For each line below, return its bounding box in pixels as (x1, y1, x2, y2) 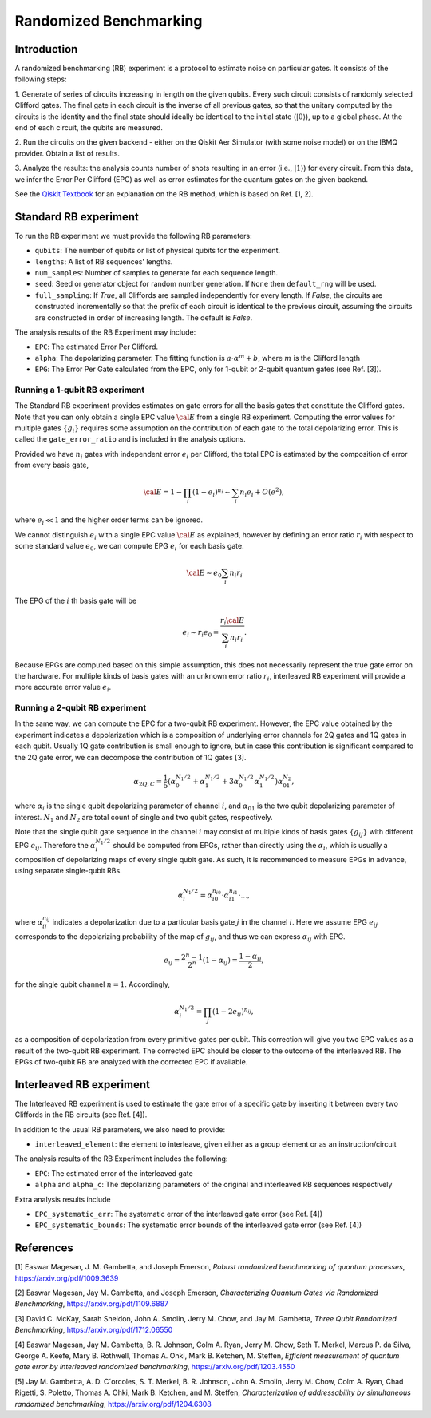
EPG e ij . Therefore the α (14, 841, 96, 852)
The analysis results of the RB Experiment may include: (14, 327, 196, 337)
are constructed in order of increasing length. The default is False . (34, 312, 253, 323)
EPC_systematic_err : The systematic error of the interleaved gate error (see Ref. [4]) (34, 1209, 323, 1218)
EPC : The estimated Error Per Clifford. (34, 342, 159, 351)
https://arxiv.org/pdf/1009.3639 (14, 1273, 119, 1283)
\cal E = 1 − (143, 488, 183, 497)
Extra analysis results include (14, 1194, 111, 1204)
